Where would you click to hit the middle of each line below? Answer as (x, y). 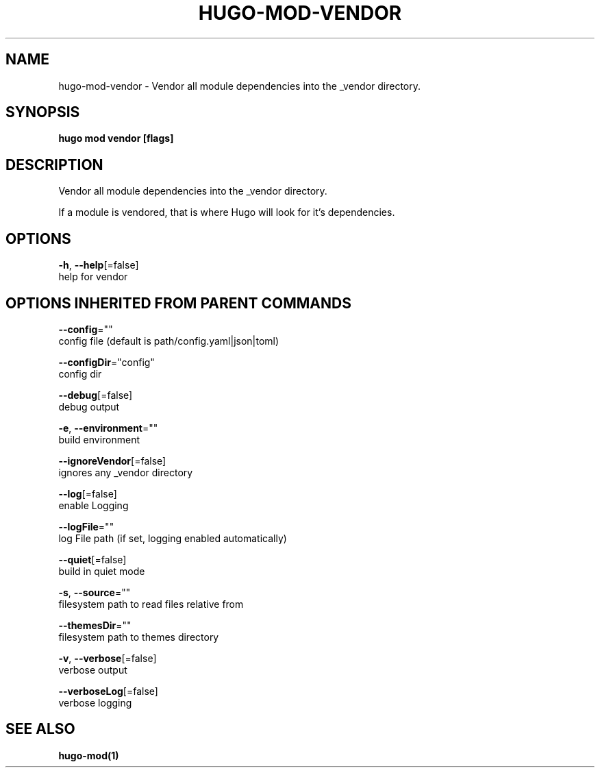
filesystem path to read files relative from (151, 604)
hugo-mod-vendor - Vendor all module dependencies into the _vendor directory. (240, 86)
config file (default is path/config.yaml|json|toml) (169, 341)
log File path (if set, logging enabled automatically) (173, 538)
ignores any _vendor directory (126, 472)
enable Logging (93, 505)
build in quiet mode (102, 571)
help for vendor (93, 277)
